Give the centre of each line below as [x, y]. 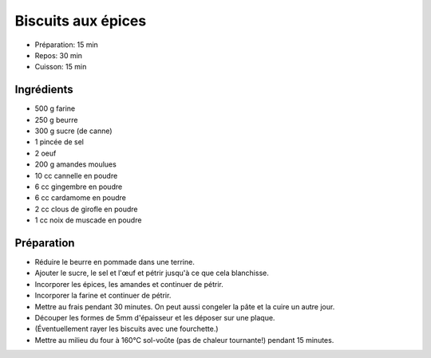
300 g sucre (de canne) [73, 131]
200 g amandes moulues [76, 164]
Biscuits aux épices [81, 21]
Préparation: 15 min [67, 45]
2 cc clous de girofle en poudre [86, 209]
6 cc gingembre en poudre [79, 187]
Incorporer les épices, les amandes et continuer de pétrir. [129, 284]
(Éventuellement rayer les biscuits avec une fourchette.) [127, 329]
